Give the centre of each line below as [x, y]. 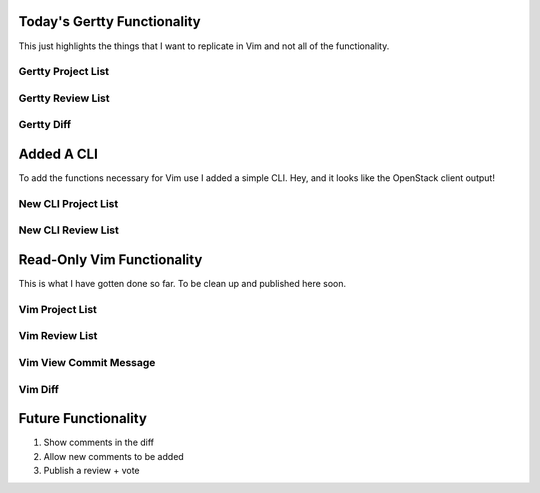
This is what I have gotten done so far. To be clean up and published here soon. [182, 284]
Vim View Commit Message [87, 363]
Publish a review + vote [91, 471]
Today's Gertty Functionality [109, 21]
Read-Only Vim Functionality [110, 260]
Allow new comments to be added [113, 456]
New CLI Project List [68, 203]
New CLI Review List [68, 230]
